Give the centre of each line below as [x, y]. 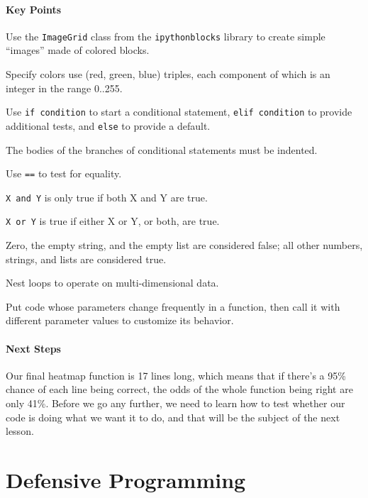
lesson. [20, 431]
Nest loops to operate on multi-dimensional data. [112, 283]
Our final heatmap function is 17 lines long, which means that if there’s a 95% [176, 375]
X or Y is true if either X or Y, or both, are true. [113, 221]
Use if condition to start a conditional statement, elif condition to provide [179, 112]
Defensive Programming [126, 480]
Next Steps [33, 348]
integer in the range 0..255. [64, 88]
